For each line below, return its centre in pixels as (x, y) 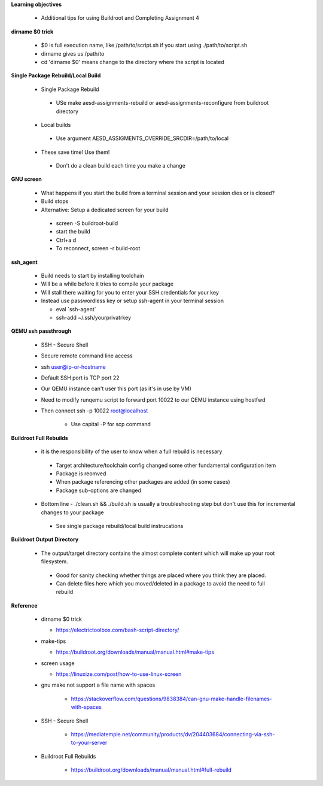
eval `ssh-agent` (76, 309)
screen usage (58, 663)
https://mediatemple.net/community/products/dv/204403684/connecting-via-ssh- (173, 734)
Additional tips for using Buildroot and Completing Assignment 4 (120, 18)
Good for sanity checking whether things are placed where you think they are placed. (161, 575)
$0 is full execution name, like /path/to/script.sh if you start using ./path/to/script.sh (144, 45)
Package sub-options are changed (99, 490)
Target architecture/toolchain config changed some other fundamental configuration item (166, 465)
